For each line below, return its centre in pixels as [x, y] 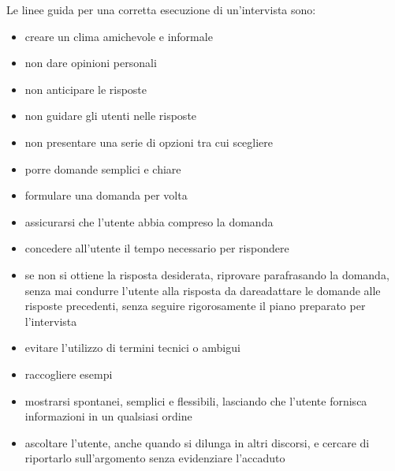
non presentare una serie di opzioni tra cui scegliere [149, 142]
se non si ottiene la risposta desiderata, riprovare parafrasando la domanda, [207, 274]
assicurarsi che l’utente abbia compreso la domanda [149, 221]
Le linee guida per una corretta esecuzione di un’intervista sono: [161, 9]
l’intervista [51, 321]
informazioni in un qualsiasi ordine [108, 416]
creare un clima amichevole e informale [119, 36]
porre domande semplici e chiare [103, 168]
